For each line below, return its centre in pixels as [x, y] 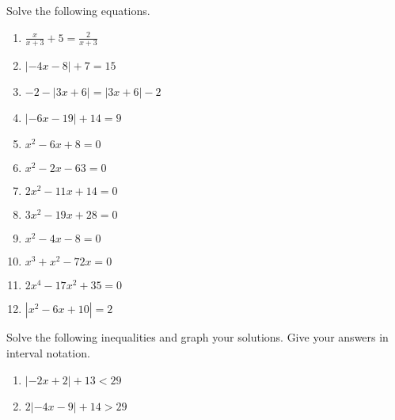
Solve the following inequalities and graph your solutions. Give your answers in [197, 337]
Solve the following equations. [78, 10]
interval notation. [48, 353]
